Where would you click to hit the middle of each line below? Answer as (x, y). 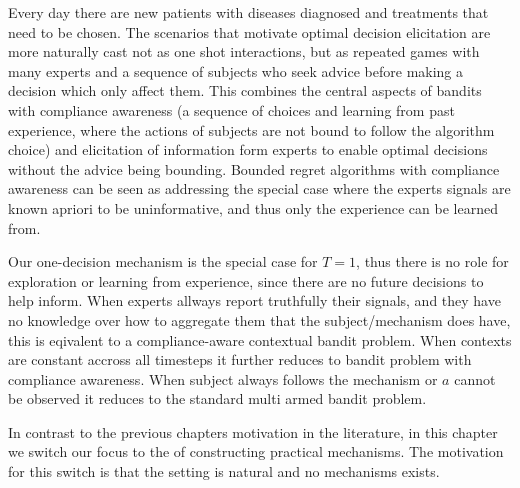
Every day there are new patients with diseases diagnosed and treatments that (248, 12)
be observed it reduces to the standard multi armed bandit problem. (217, 398)
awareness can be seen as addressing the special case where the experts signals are (259, 188)
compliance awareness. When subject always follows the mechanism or (223, 378)
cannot (475, 378)
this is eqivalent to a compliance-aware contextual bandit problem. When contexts (260, 339)
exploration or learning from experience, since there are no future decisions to (246, 280)
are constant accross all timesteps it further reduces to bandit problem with (240, 359)
